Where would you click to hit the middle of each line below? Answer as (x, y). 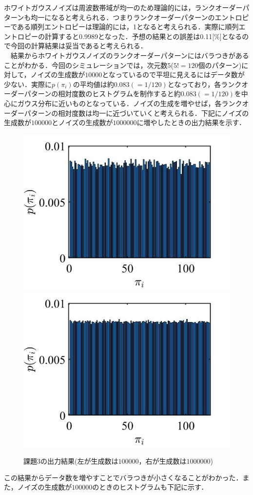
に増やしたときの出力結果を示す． (191, 122)
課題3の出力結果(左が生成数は (71, 461)
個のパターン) (220, 65)
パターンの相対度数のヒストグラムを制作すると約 (102, 94)
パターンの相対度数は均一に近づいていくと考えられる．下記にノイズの (136, 113)
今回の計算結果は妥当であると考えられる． (79, 46)
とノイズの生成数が (82, 122)
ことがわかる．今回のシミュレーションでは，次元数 (86, 65)
